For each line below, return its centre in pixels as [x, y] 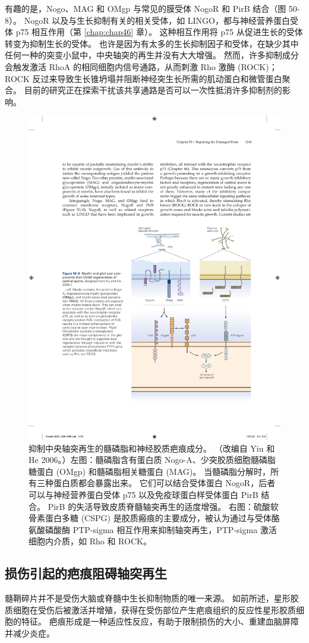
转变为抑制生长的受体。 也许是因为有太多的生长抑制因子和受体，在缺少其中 [152, 43]
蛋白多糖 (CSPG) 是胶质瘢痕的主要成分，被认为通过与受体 [158, 518]
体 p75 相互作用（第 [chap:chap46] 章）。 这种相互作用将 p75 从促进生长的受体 [154, 32]
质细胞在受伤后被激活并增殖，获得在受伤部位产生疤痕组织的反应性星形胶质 [150, 609]
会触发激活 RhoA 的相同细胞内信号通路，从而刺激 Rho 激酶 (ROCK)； [141, 66]
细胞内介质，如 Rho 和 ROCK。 [90, 541]
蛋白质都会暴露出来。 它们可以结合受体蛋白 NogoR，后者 [164, 483]
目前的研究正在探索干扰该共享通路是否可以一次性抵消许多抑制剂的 [153, 90]
